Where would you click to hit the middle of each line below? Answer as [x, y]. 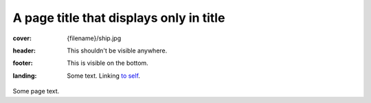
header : [24, 50]
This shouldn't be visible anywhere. [117, 50]
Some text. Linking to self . [104, 76]
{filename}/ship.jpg [94, 38]
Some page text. [36, 91]
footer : [23, 63]
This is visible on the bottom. [108, 63]
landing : [25, 76]
